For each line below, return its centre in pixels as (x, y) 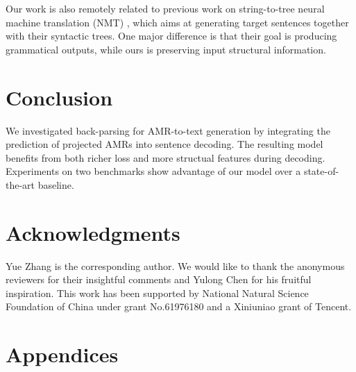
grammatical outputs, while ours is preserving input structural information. (166, 49)
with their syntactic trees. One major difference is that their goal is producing (171, 36)
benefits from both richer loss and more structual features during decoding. (166, 157)
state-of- (321, 171)
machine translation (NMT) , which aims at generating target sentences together (177, 22)
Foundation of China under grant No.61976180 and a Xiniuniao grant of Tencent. (179, 306)
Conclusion (59, 97)
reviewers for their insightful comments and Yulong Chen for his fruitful (159, 279)
